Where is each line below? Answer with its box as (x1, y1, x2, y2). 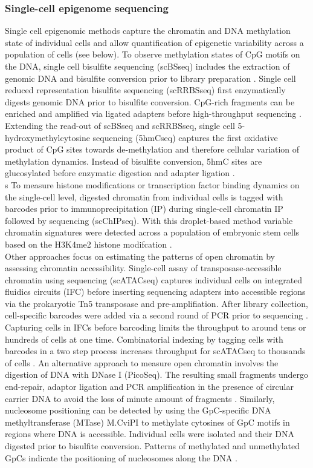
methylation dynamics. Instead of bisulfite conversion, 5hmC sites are (5, 154, 262, 167)
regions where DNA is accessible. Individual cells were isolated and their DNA (5, 427, 294, 440)
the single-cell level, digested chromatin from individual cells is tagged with (5, 190, 283, 203)
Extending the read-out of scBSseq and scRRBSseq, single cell (5, 119, 235, 131)
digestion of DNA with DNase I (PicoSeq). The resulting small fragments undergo (5, 368, 308, 381)
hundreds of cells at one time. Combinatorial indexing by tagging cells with (5, 332, 283, 345)
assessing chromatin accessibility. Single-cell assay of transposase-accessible (5, 262, 282, 274)
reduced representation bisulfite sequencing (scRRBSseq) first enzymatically (5, 84, 286, 96)
